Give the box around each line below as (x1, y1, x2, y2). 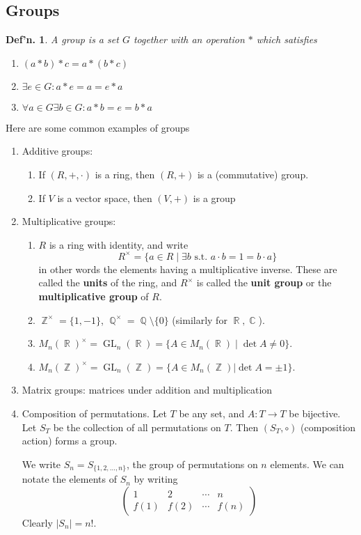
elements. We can (270, 456, 344, 471)
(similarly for (172, 312, 227, 327)
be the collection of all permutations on (53, 419, 221, 434)
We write (22, 456, 61, 471)
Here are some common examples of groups (6, 120, 190, 134)
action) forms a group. (22, 433, 118, 448)
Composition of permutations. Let (22, 406, 167, 421)
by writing (134, 472, 178, 486)
